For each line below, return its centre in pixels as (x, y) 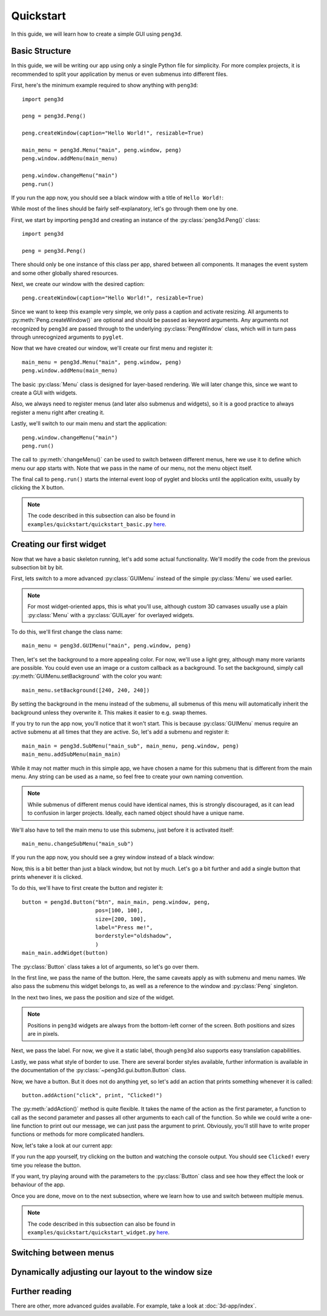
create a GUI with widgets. (44, 392)
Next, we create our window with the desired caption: (78, 284)
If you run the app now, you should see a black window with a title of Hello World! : (117, 198)
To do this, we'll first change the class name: (67, 632)
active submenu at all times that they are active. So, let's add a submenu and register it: (120, 732)
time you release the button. (46, 1165)
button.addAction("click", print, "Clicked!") (92, 1095)
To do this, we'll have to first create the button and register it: (87, 888)
